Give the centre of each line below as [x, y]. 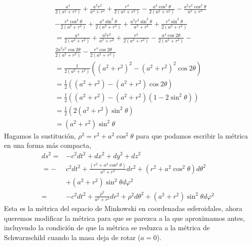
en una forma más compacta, [48, 145]
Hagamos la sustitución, [40, 135]
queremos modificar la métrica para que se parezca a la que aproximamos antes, [125, 218]
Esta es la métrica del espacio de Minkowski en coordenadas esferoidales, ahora [123, 208]
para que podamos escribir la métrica [192, 135]
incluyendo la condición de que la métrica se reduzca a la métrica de [107, 228]
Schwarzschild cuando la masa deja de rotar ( [72, 237]
